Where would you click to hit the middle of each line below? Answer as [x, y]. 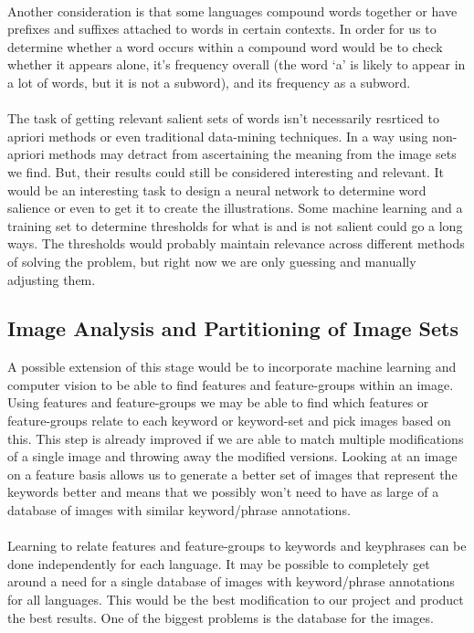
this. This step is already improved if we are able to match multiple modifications [236, 438]
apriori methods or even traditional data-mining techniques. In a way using [218, 136]
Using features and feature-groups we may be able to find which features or [218, 402]
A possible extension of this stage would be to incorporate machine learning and [232, 367]
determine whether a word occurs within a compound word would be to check [225, 46]
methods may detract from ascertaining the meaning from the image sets [253, 154]
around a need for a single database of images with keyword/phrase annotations [231, 581]
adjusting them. [52, 279]
